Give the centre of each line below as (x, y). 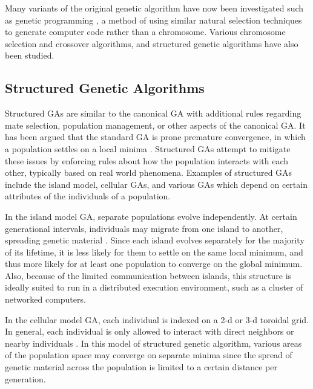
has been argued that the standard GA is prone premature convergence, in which (155, 137)
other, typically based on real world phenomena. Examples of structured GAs (149, 172)
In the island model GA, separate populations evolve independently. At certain (151, 216)
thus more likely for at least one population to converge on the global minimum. (154, 264)
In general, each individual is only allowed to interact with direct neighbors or (150, 331)
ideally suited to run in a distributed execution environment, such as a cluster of (154, 287)
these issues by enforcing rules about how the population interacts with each (147, 160)
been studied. (30, 55)
